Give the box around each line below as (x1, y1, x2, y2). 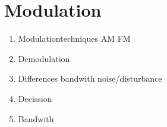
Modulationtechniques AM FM (18, 32, 131, 45)
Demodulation (18, 52, 70, 64)
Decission (18, 92, 52, 104)
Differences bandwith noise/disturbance (18, 72, 162, 85)
